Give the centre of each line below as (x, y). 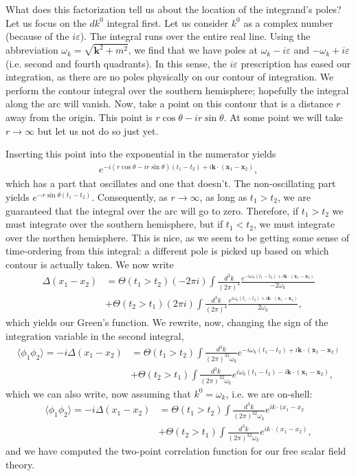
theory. (20, 464)
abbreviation (32, 50)
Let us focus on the (46, 22)
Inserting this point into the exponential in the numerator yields (141, 154)
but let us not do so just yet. (98, 130)
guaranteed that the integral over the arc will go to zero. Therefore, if (152, 210)
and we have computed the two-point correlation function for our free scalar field (176, 451)
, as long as (223, 196)
